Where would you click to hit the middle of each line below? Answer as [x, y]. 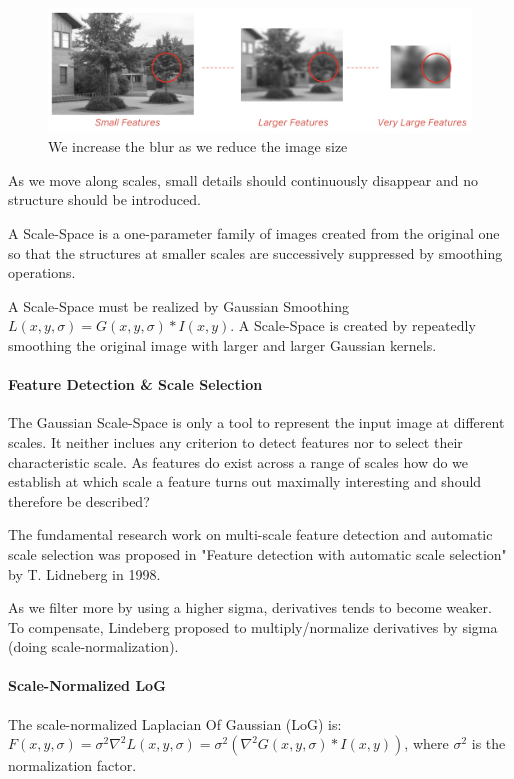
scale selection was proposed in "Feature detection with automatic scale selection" [257, 553]
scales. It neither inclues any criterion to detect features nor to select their [235, 441]
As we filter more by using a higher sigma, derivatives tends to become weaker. [250, 607]
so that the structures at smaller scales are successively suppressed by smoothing [255, 252]
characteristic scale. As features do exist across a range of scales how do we [238, 461]
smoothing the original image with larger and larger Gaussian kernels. [222, 344]
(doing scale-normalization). [93, 646]
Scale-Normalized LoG [87, 685]
